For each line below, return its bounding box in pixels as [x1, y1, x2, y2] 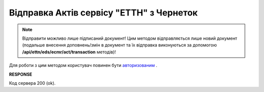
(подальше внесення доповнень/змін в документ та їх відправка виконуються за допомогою [22, 42, 217, 48]
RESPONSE [9, 71, 33, 77]
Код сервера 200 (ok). [9, 80, 56, 86]
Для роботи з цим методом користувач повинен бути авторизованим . [9, 62, 157, 68]
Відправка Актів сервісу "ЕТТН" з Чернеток [9, 7, 198, 18]
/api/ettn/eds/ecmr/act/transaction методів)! [22, 49, 116, 55]
